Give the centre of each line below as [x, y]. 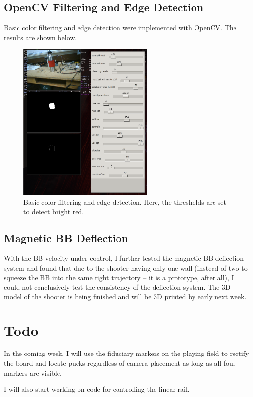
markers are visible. [33, 372]
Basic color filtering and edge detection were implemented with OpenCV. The [120, 28]
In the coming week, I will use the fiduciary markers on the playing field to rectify [126, 353]
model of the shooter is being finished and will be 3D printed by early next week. [125, 296]
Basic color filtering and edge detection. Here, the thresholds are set [125, 201]
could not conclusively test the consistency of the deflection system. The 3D [117, 287]
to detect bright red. [54, 211]
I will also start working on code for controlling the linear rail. [97, 389]
